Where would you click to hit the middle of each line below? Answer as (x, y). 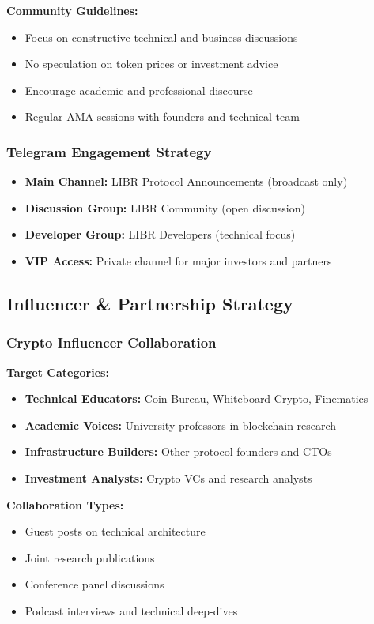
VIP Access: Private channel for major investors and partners (178, 260)
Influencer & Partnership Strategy (150, 303)
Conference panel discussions (94, 584)
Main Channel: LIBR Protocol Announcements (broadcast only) (186, 181)
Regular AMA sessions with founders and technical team (162, 117)
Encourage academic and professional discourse (139, 90)
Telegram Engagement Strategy (109, 151)
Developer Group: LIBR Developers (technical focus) (160, 234)
